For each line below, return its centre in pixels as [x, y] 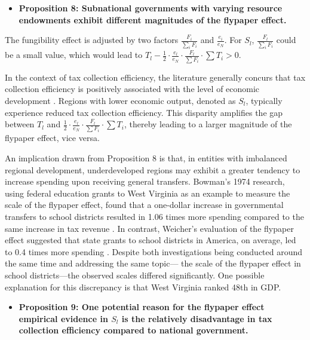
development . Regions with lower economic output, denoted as [120, 100]
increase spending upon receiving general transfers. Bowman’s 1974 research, [145, 181]
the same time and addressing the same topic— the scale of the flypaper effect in [153, 263]
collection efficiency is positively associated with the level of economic [132, 89]
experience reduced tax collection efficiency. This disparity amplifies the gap [144, 112]
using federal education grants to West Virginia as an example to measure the [148, 193]
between [20, 124]
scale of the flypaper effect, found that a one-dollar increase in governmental [144, 205]
